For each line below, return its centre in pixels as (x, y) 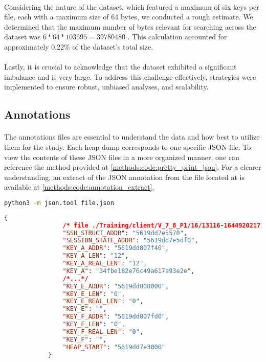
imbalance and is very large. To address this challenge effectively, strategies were (130, 76)
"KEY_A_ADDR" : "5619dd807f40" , (116, 248)
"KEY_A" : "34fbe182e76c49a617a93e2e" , (129, 271)
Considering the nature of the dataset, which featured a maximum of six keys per (132, 6)
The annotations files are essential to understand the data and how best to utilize (132, 137)
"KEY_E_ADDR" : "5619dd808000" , (116, 286)
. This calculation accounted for (177, 37)
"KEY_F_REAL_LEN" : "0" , (103, 332)
